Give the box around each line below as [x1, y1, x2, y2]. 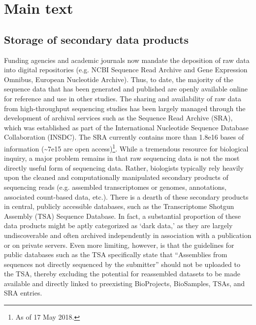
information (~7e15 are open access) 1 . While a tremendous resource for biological [4, 142, 249, 153]
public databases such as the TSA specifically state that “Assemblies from [4, 249, 227, 260]
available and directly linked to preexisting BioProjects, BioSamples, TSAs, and [4, 278, 245, 288]
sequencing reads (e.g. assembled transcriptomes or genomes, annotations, [4, 181, 226, 192]
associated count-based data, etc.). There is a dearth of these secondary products [4, 191, 249, 202]
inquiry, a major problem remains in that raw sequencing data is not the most [4, 153, 240, 163]
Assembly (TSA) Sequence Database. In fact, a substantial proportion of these [4, 210, 241, 221]
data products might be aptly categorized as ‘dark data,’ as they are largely [4, 220, 233, 231]
